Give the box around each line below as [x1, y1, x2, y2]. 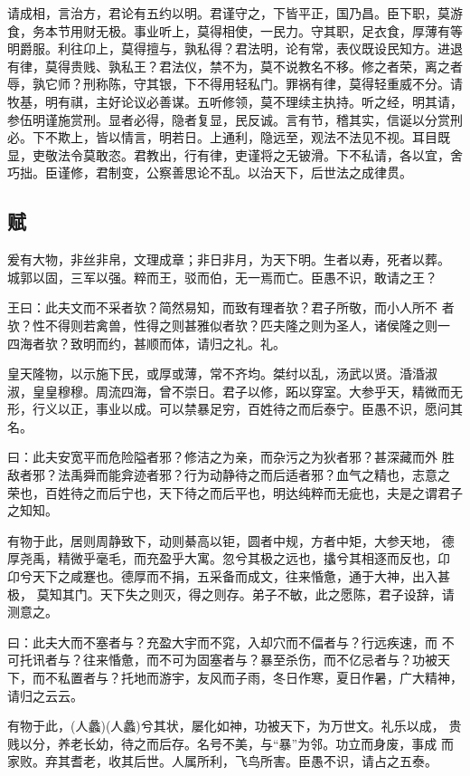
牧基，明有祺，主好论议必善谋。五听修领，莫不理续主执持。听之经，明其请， [7, 91, 463, 110]
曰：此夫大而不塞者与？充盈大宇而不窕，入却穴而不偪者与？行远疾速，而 [7, 632, 437, 651]
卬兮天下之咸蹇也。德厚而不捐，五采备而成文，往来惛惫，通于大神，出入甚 [7, 567, 450, 586]
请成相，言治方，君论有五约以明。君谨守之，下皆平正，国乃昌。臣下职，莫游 [7, 4, 463, 22]
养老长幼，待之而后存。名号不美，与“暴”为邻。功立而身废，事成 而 [57, 733, 454, 752]
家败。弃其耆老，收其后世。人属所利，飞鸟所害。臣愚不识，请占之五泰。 [7, 752, 437, 771]
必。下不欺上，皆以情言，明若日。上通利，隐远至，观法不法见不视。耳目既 [7, 128, 450, 147]
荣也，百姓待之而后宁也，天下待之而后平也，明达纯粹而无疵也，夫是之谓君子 [7, 483, 463, 502]
